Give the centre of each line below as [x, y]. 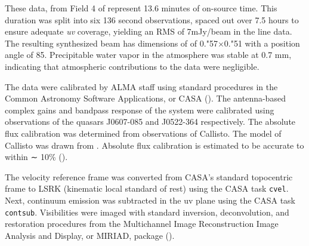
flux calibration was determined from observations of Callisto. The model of [143, 133]
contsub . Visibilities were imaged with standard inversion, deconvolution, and [147, 212]
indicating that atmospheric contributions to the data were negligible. [132, 66]
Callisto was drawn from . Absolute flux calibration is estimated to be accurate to [154, 145]
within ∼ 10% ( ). [36, 157]
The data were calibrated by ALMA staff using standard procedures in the [141, 86]
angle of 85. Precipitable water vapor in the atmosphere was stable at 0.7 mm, [148, 55]
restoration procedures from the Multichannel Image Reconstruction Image [142, 224]
